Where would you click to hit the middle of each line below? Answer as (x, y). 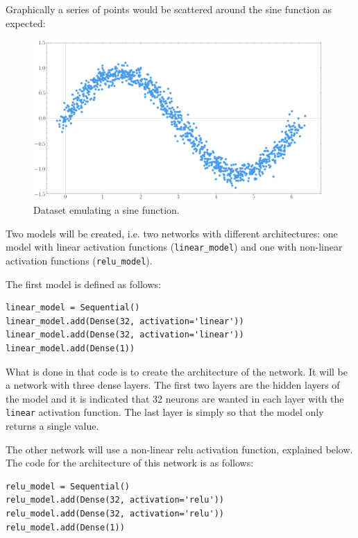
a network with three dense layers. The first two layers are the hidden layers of (173, 385)
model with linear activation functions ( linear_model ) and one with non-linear (174, 247)
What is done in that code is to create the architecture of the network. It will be (177, 371)
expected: (26, 23)
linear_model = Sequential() (73, 308)
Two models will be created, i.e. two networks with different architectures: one (172, 233)
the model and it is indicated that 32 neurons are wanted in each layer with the (175, 398)
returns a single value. (52, 426)
